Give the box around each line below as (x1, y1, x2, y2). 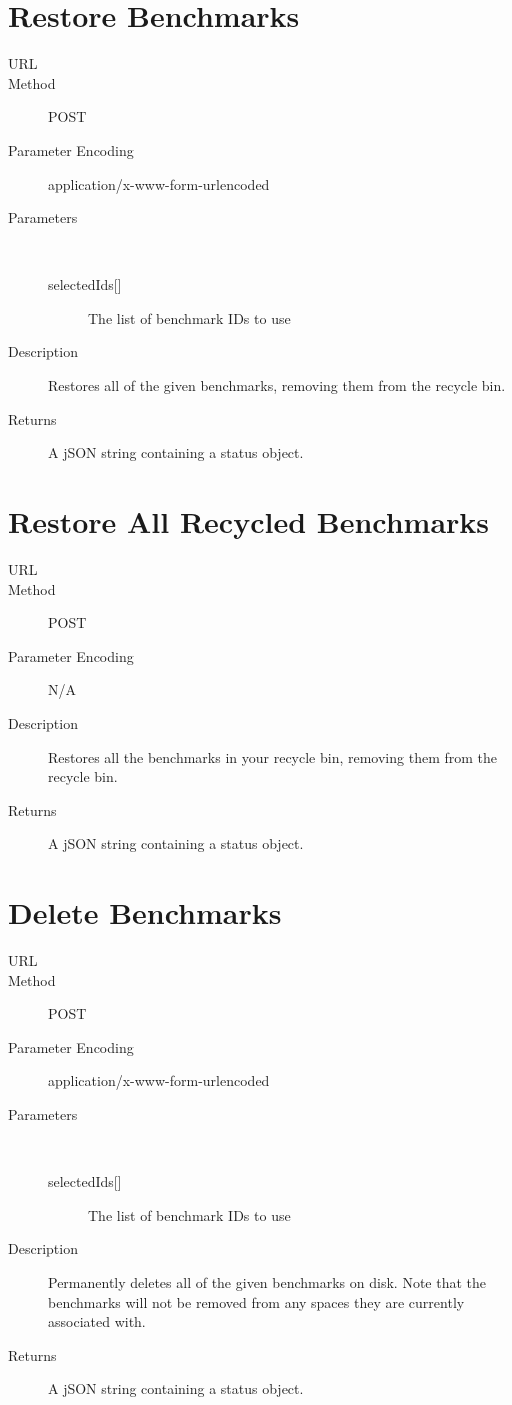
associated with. (48, 1311, 146, 1332)
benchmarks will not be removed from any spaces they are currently (48, 1291, 465, 1312)
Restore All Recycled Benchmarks (8, 501, 490, 542)
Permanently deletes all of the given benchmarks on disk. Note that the (48, 1271, 486, 1292)
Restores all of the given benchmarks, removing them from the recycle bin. (48, 375, 506, 396)
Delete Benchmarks (8, 892, 282, 933)
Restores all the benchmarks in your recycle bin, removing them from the (48, 746, 498, 767)
